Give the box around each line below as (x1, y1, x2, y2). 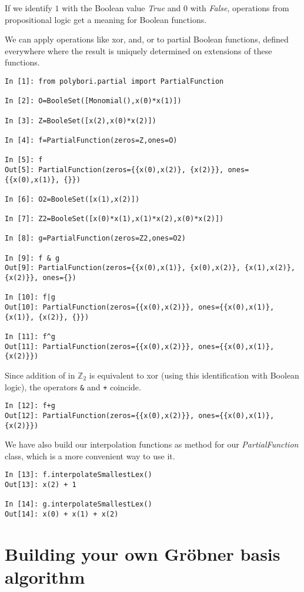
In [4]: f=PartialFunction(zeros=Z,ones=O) (5, 136, 178, 144)
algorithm (5, 565, 85, 589)
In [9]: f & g (5, 254, 60, 262)
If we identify (5, 2, 52, 14)
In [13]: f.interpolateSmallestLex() (5, 471, 152, 479)
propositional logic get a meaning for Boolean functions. (5, 13, 207, 25)
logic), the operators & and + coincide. (5, 380, 141, 393)
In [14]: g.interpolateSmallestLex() (5, 500, 152, 509)
